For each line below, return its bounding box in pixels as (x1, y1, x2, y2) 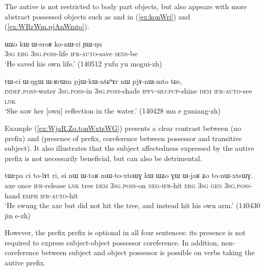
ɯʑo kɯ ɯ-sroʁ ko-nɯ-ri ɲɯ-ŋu (5, 38, 102, 49)
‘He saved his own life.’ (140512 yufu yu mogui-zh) (5, 58, 162, 69)
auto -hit (52, 190, 78, 200)
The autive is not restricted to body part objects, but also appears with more (5, 1, 247, 11)
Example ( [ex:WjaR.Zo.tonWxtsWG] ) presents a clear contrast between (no (5, 122, 241, 133)
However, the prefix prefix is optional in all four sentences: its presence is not (5, 227, 246, 238)
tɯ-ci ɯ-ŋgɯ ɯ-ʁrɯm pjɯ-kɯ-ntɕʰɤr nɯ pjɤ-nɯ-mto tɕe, (5, 75, 182, 86)
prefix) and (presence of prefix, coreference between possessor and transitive (5, 132, 242, 143)
